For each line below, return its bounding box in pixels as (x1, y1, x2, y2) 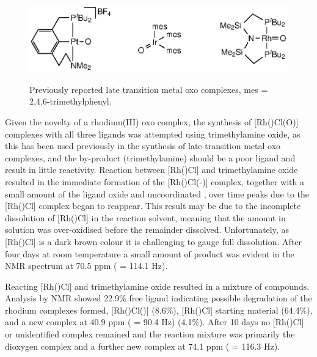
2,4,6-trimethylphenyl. (29, 95, 112, 108)
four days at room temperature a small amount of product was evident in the (5, 247, 294, 260)
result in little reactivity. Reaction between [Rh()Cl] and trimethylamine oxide (5, 163, 298, 176)
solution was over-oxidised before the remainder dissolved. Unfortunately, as (5, 223, 290, 236)
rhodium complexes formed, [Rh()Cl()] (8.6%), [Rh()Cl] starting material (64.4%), (5, 303, 313, 316)
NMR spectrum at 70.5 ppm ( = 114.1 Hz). (5, 259, 168, 272)
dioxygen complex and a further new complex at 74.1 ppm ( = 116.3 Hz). (5, 339, 280, 352)
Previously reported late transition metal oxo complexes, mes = (29, 83, 268, 95)
